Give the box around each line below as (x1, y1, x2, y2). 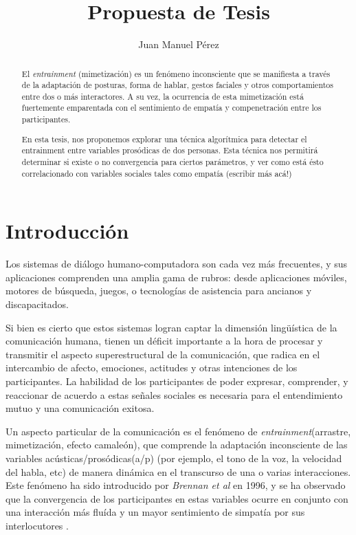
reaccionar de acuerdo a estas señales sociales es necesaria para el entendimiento (5, 387, 343, 402)
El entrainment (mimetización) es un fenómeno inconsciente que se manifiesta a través (21, 67, 331, 79)
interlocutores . (5, 518, 69, 532)
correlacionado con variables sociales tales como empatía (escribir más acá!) (21, 167, 292, 179)
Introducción (5, 217, 129, 245)
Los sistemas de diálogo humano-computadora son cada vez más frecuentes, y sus (5, 256, 348, 271)
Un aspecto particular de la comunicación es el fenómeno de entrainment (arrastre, (5, 424, 351, 438)
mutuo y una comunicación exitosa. (5, 401, 155, 415)
